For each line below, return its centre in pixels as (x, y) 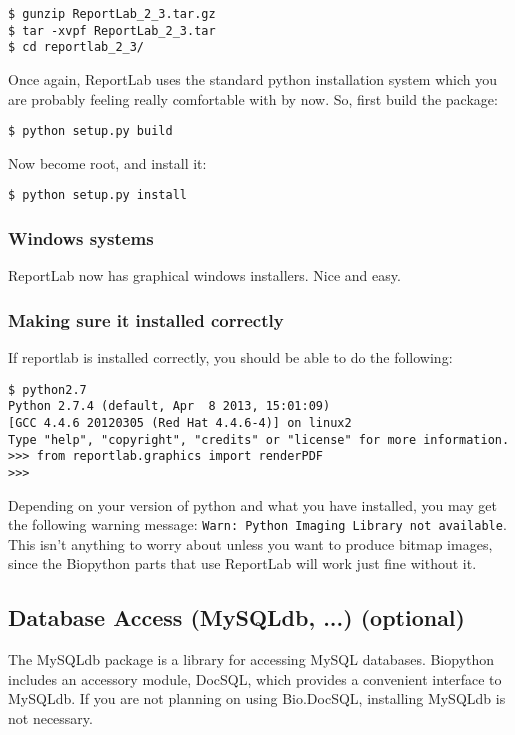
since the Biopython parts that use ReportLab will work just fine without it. (242, 563)
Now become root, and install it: (107, 162)
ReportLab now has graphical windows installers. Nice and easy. (204, 275)
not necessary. (50, 718)
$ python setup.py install (97, 195)
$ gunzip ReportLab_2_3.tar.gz (112, 14)
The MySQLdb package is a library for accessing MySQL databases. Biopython (251, 659)
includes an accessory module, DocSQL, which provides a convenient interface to (255, 678)
